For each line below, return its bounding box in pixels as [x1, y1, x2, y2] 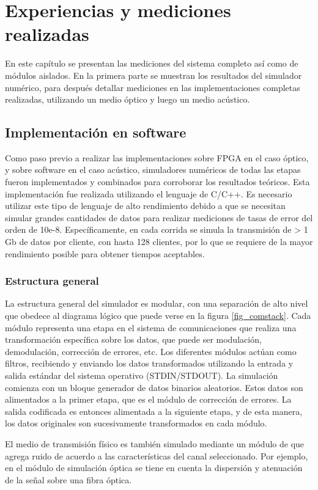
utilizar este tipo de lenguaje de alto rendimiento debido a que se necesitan [5, 199, 286, 212]
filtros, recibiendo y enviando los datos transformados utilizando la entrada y [5, 357, 294, 370]
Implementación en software [5, 123, 187, 142]
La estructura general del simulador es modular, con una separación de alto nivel [5, 297, 308, 310]
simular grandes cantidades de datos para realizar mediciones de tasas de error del [5, 211, 313, 224]
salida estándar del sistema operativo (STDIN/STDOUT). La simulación [5, 369, 278, 382]
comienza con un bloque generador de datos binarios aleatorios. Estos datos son [5, 381, 303, 393]
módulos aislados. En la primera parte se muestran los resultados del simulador [5, 68, 302, 81]
